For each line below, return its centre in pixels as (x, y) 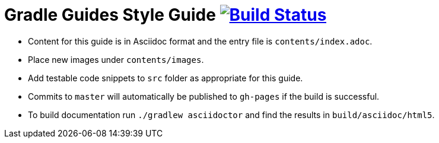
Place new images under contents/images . (116, 59)
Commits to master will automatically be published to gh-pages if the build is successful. (204, 96)
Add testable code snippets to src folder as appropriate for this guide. (166, 78)
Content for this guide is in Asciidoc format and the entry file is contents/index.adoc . (200, 41)
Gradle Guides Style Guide (110, 15)
